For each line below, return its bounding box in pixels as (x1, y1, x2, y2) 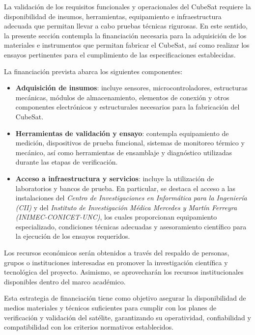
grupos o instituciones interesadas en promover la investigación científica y (4, 257, 228, 267)
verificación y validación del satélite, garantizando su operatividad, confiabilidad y (4, 312, 251, 322)
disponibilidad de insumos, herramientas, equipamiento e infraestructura (4, 11, 222, 21)
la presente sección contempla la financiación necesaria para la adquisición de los (4, 30, 247, 40)
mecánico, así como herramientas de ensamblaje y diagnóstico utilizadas (15, 147, 232, 157)
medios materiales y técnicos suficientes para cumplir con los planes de (4, 303, 217, 313)
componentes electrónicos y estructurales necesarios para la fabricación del (15, 102, 240, 112)
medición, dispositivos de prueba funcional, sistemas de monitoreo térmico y (15, 138, 245, 148)
